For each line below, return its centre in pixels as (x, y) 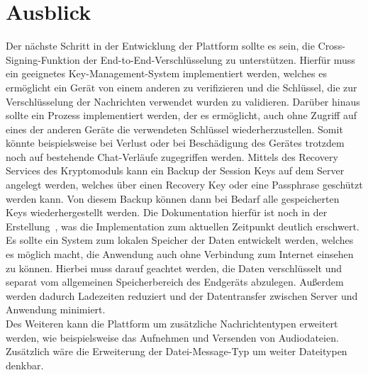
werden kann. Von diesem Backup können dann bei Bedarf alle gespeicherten (173, 198)
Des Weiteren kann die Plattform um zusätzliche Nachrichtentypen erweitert (172, 323)
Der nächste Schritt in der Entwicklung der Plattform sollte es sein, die (160, 46)
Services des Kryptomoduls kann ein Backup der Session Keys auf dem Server (175, 170)
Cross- (331, 46)
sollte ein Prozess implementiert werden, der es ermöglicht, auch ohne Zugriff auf (181, 115)
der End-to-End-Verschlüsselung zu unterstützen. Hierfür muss (219, 59)
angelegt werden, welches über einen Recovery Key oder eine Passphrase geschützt (184, 185)
